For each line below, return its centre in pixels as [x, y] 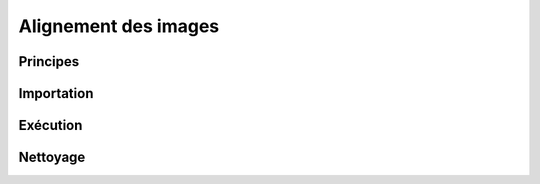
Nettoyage [52, 157]
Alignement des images [119, 26]
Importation [56, 93]
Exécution [50, 125]
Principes [49, 61]
